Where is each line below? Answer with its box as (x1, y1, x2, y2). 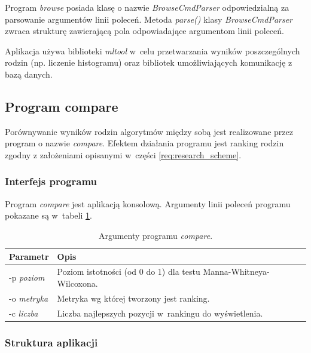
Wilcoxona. (57, 277, 98, 289)
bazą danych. (5, 67, 53, 80)
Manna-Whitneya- (203, 265, 270, 278)
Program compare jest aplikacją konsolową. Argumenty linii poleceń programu (5, 197, 291, 210)
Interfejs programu (5, 174, 97, 189)
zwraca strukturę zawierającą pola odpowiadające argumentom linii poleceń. (5, 24, 284, 37)
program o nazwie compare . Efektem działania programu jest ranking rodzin (5, 137, 284, 149)
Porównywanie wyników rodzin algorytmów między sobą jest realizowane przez (5, 125, 293, 137)
